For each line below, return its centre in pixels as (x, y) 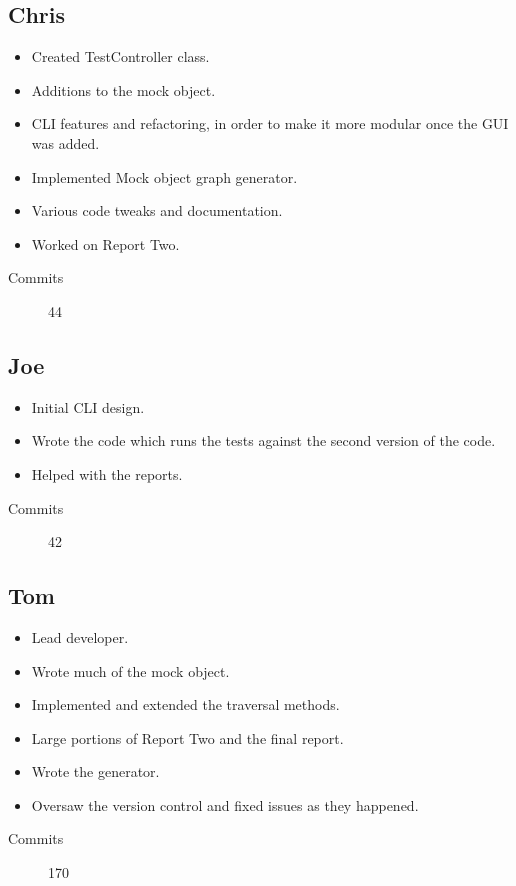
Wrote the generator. (95, 771)
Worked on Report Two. (105, 243)
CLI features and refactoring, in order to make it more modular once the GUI (270, 123)
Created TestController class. (120, 56)
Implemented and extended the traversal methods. (185, 704)
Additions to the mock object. (123, 89)
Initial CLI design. (88, 406)
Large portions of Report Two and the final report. (187, 737)
